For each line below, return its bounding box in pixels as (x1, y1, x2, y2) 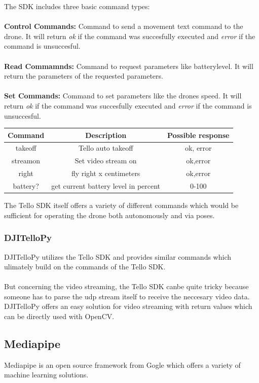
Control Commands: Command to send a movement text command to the (4, 21, 243, 31)
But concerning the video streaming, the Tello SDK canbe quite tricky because (4, 281, 249, 292)
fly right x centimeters (71, 168, 140, 179)
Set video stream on (75, 155, 137, 166)
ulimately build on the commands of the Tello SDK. (4, 261, 166, 272)
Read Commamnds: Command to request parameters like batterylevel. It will (4, 60, 253, 71)
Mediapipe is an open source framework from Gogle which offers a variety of (4, 359, 241, 370)
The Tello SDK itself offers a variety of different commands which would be (4, 200, 239, 211)
